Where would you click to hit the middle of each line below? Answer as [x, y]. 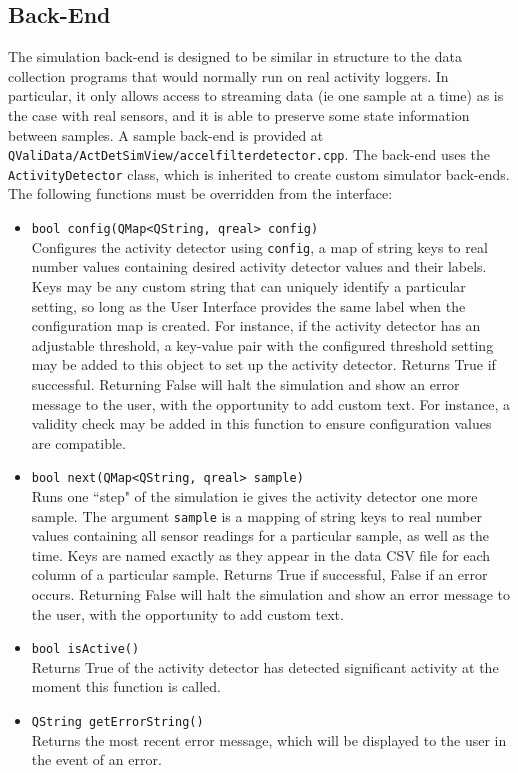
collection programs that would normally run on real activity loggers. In [228, 75]
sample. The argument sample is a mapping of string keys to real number [256, 515]
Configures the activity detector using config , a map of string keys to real [259, 246]
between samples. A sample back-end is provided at [166, 134]
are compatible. [78, 442]
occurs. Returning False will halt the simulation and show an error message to [270, 594]
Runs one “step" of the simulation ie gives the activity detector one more [254, 495]
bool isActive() [85, 649]
